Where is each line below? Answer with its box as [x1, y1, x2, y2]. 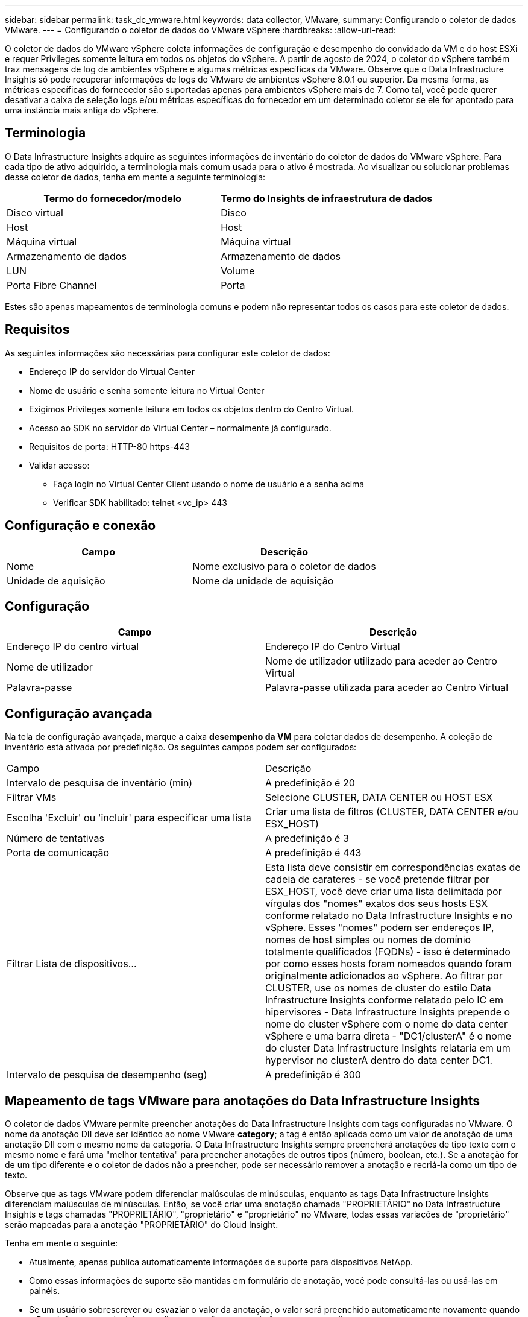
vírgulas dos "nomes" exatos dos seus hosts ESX [265, 897, 488, 910]
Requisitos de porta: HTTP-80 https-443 [29, 441, 190, 452]
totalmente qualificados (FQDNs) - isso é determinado [265, 946, 511, 958]
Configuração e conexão [5, 518, 156, 534]
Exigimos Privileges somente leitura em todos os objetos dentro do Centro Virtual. [29, 403, 354, 414]
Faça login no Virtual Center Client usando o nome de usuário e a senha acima [53, 478, 365, 489]
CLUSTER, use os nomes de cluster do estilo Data [265, 982, 491, 994]
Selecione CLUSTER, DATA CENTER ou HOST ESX [265, 791, 493, 804]
